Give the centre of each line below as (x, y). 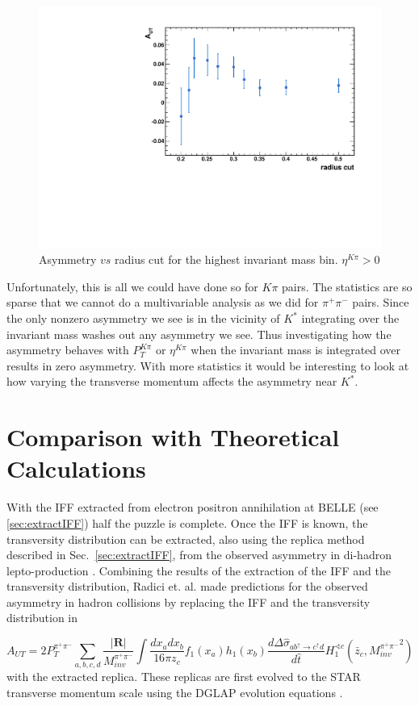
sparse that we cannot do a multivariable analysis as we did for (163, 302)
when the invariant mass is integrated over (296, 350)
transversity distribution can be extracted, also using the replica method (186, 539)
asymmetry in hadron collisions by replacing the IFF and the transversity (189, 602)
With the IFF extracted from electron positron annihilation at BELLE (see (193, 507)
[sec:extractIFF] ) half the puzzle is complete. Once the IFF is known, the (187, 522)
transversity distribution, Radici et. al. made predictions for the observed (187, 586)
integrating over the (350, 318)
